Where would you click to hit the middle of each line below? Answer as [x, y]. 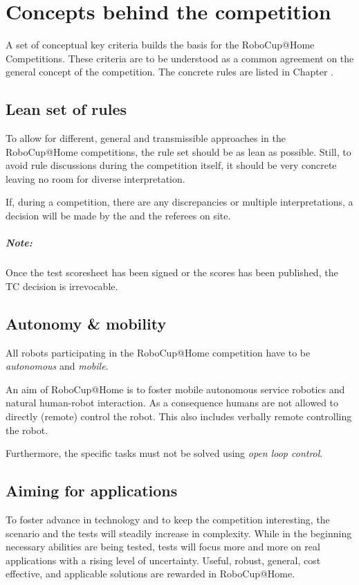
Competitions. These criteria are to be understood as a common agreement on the [180, 58]
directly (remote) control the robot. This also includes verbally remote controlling [179, 416]
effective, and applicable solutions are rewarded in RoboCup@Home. [150, 574]
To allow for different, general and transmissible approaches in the [146, 138]
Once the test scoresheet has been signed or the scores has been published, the [172, 272]
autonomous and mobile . [57, 366]
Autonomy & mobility [86, 323]
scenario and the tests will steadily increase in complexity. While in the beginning [179, 533]
